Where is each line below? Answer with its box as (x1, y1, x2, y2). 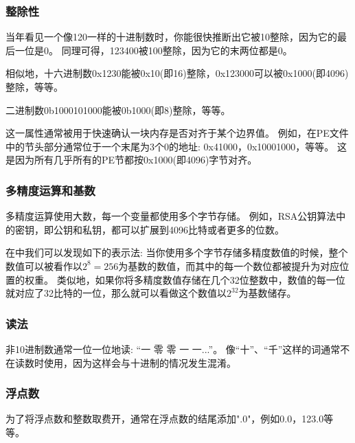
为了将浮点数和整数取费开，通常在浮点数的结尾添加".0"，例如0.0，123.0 (5, 411, 324, 426)
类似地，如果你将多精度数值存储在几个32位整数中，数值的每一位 (56, 272, 345, 286)
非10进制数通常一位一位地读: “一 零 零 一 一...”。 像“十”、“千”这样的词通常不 (5, 341, 350, 356)
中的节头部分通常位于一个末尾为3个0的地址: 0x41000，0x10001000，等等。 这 (5, 139, 347, 153)
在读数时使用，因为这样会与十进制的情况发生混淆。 (5, 355, 236, 370)
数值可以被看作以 (5, 258, 82, 273)
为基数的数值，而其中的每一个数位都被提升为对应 (118, 258, 340, 273)
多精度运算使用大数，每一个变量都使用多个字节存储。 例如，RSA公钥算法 (5, 209, 336, 223)
